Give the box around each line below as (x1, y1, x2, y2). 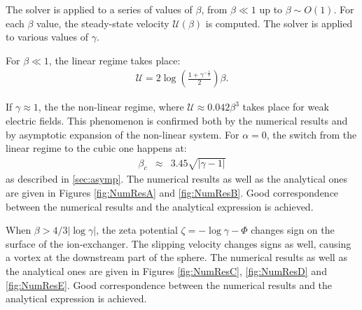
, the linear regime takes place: (48, 52, 181, 67)
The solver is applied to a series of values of (6, 2, 193, 16)
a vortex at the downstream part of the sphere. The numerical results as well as (6, 250, 347, 265)
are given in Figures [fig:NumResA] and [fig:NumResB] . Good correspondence (6, 185, 339, 199)
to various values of (6, 29, 89, 44)
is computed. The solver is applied (205, 15, 353, 30)
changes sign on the (251, 223, 335, 237)
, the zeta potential (96, 223, 178, 237)
